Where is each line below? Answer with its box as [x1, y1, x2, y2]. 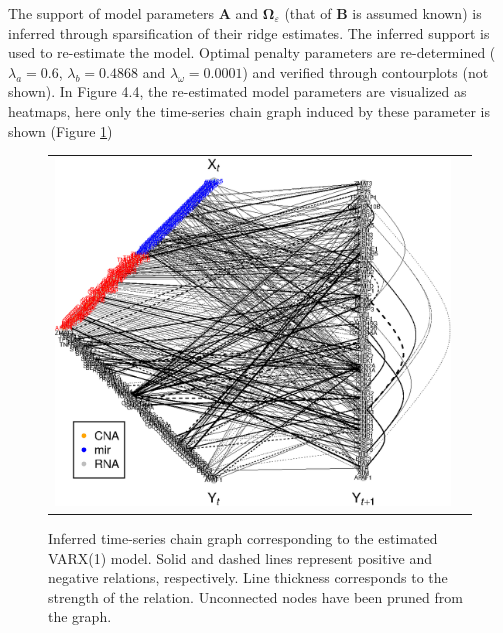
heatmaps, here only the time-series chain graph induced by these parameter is [8, 100, 490, 121]
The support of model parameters [8, 3, 214, 23]
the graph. [48, 606, 112, 627]
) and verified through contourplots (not [242, 61, 489, 82]
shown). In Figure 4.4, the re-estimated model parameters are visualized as [8, 81, 467, 102]
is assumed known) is [352, 3, 482, 23]
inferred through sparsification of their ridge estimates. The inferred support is [8, 22, 490, 43]
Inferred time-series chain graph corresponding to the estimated [48, 528, 438, 549]
